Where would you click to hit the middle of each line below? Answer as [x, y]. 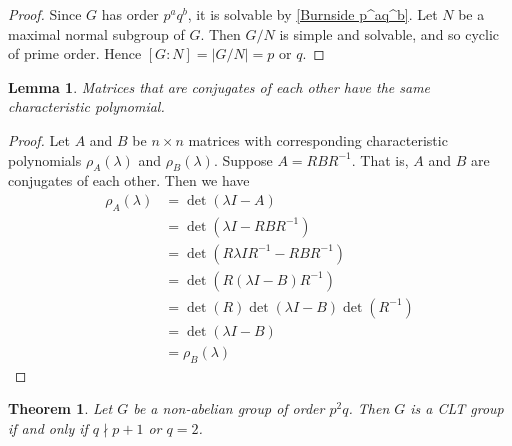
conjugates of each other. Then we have [129, 180]
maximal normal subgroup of [96, 33]
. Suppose [243, 159]
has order [130, 14]
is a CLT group [457, 408]
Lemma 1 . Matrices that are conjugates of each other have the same [219, 86]
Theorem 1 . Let [60, 408]
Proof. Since [45, 14]
